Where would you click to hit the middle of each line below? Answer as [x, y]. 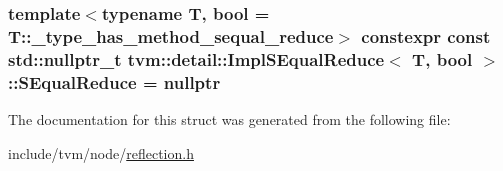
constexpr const [426, 35]
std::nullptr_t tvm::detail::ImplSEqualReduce [196, 58]
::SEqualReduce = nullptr [114, 81]
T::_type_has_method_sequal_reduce [171, 35]
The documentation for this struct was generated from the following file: [229, 118]
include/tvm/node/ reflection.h [101, 152]
